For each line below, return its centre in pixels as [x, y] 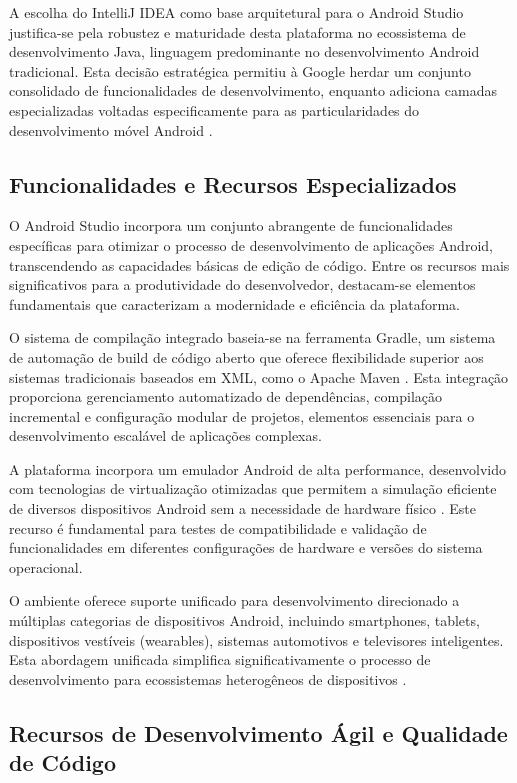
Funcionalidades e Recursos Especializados [233, 183]
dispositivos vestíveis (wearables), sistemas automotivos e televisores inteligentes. [256, 639]
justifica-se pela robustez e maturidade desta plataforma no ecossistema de [237, 31]
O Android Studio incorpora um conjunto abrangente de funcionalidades [231, 225]
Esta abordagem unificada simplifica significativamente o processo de [220, 659]
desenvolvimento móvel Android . [111, 129]
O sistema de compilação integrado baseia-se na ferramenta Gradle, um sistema [252, 337]
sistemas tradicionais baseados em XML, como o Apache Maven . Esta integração [259, 376]
